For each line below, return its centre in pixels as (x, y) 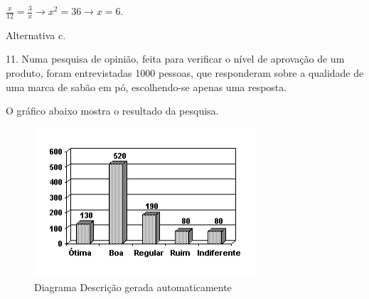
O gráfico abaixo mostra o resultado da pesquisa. (112, 111)
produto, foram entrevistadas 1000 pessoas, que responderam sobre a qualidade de (185, 73)
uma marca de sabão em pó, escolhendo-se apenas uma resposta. (146, 86)
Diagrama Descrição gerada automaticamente (133, 287)
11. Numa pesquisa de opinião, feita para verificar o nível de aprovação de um (175, 59)
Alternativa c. (36, 35)
